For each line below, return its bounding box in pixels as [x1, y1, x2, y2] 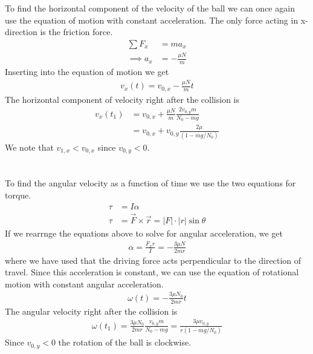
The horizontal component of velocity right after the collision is [5, 93, 239, 105]
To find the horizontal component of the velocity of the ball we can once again [5, 2, 295, 15]
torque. [5, 189, 31, 202]
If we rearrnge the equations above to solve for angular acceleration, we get [5, 226, 283, 239]
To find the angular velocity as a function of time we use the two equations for [5, 177, 296, 189]
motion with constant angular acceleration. [5, 277, 164, 290]
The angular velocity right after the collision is [5, 304, 178, 317]
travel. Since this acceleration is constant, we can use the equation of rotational [5, 266, 299, 278]
